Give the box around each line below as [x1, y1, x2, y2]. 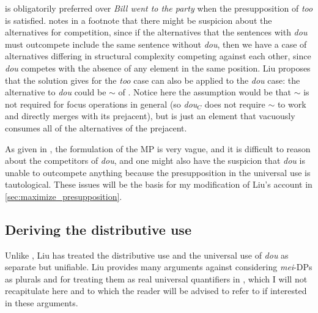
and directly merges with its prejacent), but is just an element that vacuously [5, 109, 295, 122]
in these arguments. [5, 296, 78, 309]
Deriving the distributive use [5, 219, 191, 238]
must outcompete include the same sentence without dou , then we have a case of [5, 37, 307, 50]
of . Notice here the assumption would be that [118, 86, 292, 98]
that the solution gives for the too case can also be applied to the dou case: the [5, 73, 300, 86]
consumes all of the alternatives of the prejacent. [5, 121, 187, 134]
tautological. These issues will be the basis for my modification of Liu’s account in [5, 178, 312, 191]
